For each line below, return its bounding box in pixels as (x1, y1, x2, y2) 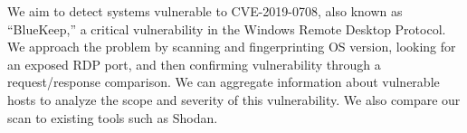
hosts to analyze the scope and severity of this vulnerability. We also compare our (7, 90, 461, 109)
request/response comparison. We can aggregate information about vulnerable (7, 72, 440, 91)
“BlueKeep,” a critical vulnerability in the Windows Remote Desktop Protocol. (7, 19, 446, 38)
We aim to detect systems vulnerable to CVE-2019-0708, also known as (7, 2, 403, 20)
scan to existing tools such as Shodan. (7, 108, 218, 127)
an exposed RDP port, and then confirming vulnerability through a (7, 54, 381, 73)
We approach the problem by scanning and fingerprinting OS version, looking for (7, 37, 456, 56)
